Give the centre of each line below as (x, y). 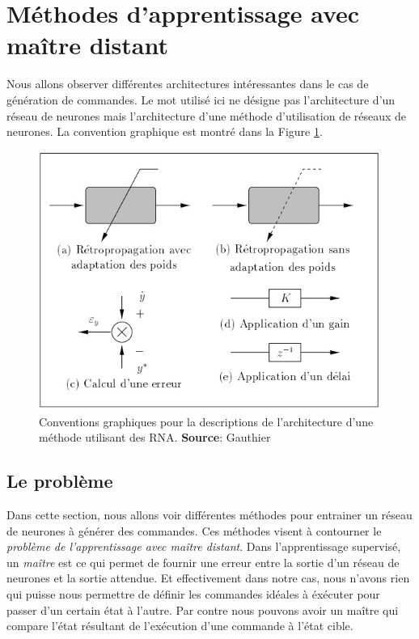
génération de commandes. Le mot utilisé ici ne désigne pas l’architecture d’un (201, 99)
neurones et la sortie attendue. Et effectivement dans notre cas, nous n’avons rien (208, 578)
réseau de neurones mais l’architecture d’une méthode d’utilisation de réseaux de (207, 115)
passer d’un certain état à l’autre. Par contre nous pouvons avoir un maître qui (203, 609)
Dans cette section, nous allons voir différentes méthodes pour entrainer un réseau (209, 515)
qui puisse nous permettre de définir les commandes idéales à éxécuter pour (193, 594)
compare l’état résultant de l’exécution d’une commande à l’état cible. (180, 626)
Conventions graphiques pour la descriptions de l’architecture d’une (206, 421)
